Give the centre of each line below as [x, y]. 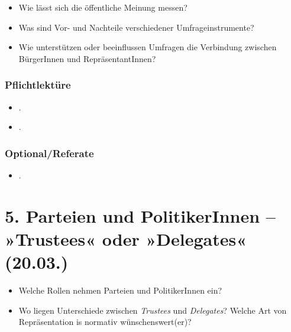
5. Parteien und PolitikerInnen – [140, 215]
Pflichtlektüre [38, 85]
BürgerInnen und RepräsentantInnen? [87, 58]
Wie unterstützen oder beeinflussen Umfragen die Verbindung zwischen [148, 47]
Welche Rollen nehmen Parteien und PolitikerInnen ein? [120, 290]
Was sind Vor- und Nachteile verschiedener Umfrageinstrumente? [136, 27]
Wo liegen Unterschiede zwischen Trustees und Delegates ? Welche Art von [153, 310]
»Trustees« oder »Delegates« [126, 238]
